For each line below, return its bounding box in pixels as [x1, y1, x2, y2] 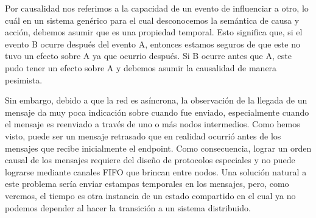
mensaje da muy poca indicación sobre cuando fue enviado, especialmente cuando [5, 105, 309, 118]
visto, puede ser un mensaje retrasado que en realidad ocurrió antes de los [5, 129, 281, 142]
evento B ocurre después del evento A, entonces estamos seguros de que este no [5, 37, 300, 50]
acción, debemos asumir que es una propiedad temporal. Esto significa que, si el [5, 26, 303, 38]
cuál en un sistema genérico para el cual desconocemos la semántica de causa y [5, 13, 300, 26]
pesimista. [5, 73, 43, 86]
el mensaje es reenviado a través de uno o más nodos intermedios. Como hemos [5, 118, 300, 130]
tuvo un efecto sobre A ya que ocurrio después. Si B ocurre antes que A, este [5, 49, 292, 62]
